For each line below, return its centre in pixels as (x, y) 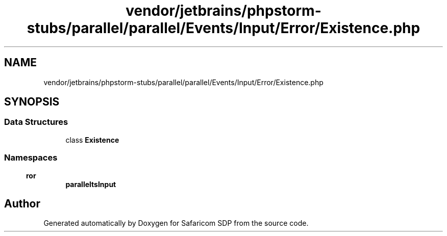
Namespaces (31, 158)
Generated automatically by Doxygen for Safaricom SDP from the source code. (176, 223)
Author (22, 203)
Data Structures (36, 122)
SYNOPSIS (32, 102)
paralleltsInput (91, 184)
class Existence (92, 140)
